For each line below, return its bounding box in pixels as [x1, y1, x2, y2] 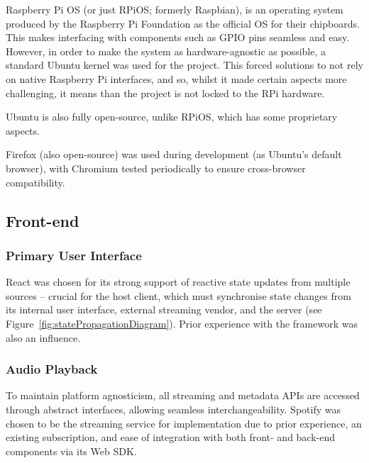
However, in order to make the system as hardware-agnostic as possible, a [6, 43, 326, 58]
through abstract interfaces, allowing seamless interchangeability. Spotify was [6, 401, 341, 416]
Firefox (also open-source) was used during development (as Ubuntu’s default [6, 147, 342, 162]
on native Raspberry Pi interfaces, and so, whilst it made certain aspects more [6, 71, 347, 86]
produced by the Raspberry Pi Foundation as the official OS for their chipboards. [6, 16, 360, 30]
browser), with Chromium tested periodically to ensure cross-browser [6, 160, 306, 175]
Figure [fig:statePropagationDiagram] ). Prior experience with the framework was [6, 316, 358, 330]
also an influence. [6, 330, 81, 345]
